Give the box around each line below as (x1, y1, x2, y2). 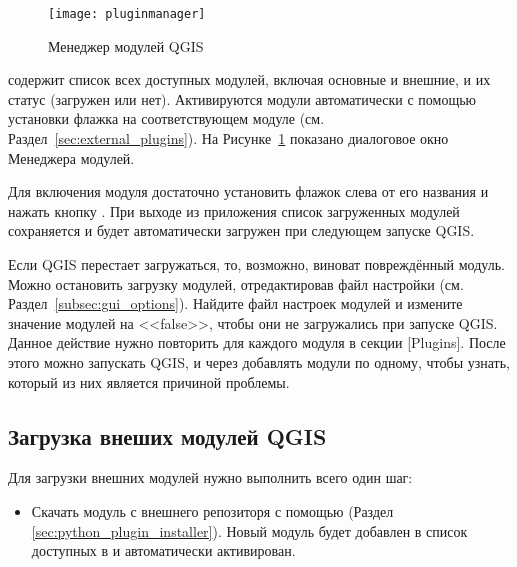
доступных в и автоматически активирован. (31, 540, 296, 561)
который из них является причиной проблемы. (8, 371, 290, 392)
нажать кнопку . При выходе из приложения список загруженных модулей (8, 200, 460, 221)
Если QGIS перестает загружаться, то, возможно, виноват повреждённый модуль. (8, 254, 505, 274)
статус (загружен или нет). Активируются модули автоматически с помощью (8, 88, 477, 109)
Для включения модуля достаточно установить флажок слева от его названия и (8, 181, 489, 202)
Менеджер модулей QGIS (48, 35, 204, 56)
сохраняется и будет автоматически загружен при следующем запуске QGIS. (8, 220, 475, 241)
